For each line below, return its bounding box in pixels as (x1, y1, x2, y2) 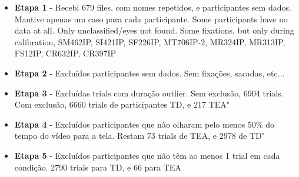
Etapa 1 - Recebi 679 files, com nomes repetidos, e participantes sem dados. (14, 1, 291, 13)
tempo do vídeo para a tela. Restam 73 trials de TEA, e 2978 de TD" (14, 129, 265, 142)
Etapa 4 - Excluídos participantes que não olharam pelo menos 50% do (14, 118, 274, 130)
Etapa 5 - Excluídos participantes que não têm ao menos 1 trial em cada (14, 149, 280, 161)
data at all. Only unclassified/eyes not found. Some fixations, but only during (14, 24, 294, 36)
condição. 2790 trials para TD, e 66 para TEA (14, 161, 181, 173)
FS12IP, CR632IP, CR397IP (14, 47, 117, 59)
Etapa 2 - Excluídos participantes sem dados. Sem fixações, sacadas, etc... (14, 66, 285, 79)
